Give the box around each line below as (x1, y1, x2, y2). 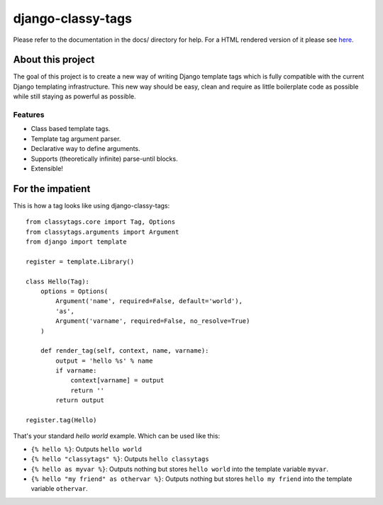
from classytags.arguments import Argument (26, 227, 179, 236)
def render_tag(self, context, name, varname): (40, 347, 209, 355)
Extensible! (30, 164, 64, 173)
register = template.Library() (26, 257, 135, 266)
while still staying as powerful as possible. (13, 92, 136, 101)
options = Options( (40, 287, 109, 295)
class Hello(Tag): (26, 277, 90, 285)
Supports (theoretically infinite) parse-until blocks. (30, 154, 178, 163)
